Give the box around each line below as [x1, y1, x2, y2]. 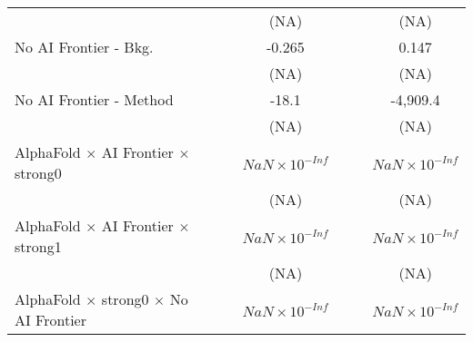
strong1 [15, 236, 62, 257]
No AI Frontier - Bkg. [15, 36, 154, 57]
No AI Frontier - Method [15, 89, 174, 110]
